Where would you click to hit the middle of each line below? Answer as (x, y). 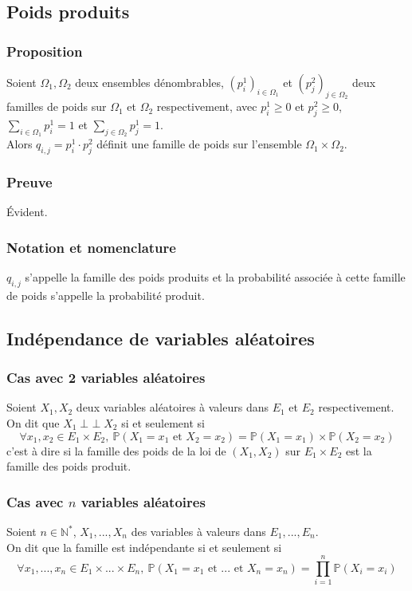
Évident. (27, 212)
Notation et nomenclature (91, 247)
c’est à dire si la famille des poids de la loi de (116, 450)
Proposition (45, 51)
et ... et (226, 569)
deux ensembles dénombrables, (149, 82)
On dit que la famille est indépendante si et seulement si (144, 547)
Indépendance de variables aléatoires (161, 338)
